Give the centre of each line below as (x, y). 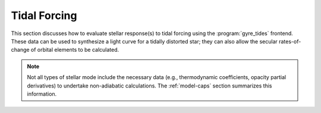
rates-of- (290, 41)
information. (42, 94)
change (20, 50)
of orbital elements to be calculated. (75, 50)
